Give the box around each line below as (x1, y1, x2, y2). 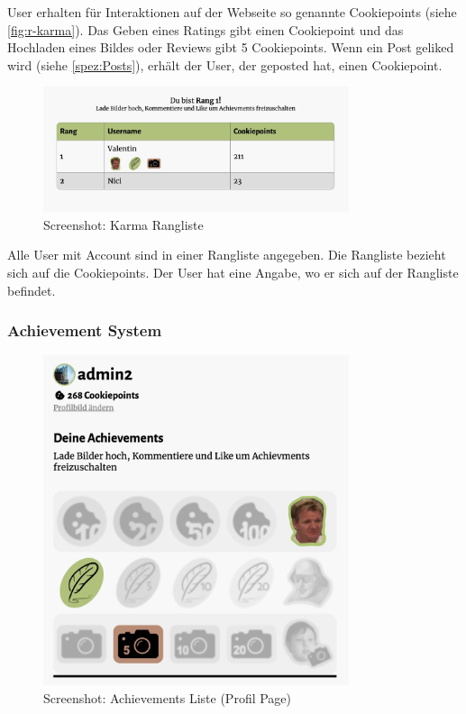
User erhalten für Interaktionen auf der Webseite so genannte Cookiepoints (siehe (7, 3, 457, 21)
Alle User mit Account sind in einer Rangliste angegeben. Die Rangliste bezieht (7, 245, 446, 264)
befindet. (7, 280, 56, 299)
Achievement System (7, 319, 162, 342)
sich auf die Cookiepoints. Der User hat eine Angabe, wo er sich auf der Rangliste (7, 262, 459, 281)
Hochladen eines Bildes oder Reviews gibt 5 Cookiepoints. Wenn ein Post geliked (7, 38, 454, 57)
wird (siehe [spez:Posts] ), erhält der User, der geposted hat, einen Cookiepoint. (7, 55, 443, 74)
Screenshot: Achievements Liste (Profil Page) (43, 688, 292, 707)
